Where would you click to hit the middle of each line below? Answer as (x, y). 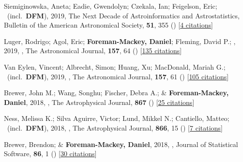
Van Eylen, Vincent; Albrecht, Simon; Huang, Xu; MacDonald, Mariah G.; (115, 66)
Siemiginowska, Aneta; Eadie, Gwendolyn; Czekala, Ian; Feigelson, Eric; (111, 6)
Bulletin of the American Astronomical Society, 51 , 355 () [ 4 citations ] (108, 25)
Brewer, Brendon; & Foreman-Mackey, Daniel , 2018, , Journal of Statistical (121, 144)
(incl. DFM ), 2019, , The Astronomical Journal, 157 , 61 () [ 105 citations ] (118, 76)
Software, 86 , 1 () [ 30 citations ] (50, 154)
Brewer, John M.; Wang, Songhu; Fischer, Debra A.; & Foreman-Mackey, (116, 93)
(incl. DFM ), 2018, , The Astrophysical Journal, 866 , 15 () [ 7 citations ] (115, 127)
